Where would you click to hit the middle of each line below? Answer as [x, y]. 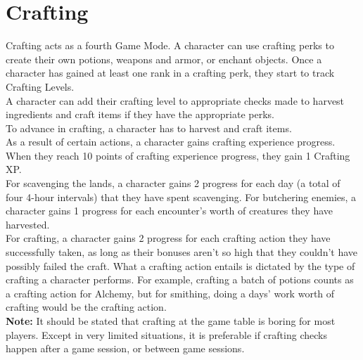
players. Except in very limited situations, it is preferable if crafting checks [166, 334]
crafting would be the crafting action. [86, 307]
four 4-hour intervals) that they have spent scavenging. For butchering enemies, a [181, 197]
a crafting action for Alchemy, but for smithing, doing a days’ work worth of [170, 293]
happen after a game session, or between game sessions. [125, 348]
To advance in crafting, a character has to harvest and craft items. [149, 128]
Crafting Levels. [40, 86]
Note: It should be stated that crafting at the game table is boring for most [171, 321]
